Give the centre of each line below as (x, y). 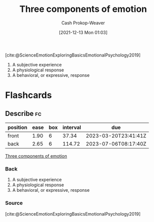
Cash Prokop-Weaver (83, 23)
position (18, 127)
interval (72, 127)
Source (14, 203)
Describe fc (23, 113)
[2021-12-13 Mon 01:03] (83, 32)
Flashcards (28, 95)
